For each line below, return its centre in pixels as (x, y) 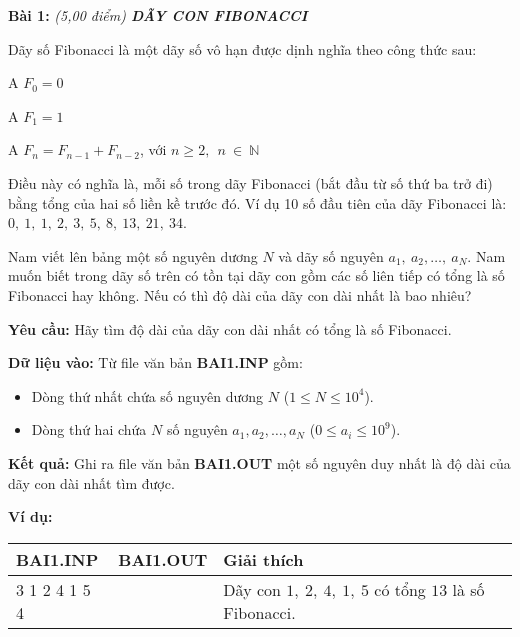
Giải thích (263, 559)
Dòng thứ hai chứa (89, 429)
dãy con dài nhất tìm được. (91, 482)
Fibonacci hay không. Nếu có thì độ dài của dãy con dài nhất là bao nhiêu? (240, 294)
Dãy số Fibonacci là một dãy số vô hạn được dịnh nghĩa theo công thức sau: (242, 48)
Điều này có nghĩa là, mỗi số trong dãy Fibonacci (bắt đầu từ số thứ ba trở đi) (250, 182)
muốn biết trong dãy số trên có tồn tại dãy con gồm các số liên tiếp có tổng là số (256, 275)
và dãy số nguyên (331, 255)
